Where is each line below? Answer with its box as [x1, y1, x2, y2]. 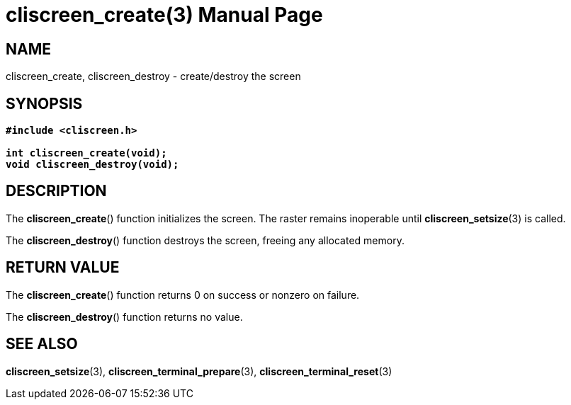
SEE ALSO [6, 335, 78, 353]
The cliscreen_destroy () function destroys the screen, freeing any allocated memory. [6, 234, 405, 246]
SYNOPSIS [6, 94, 83, 113]
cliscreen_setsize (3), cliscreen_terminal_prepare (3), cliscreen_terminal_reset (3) [6, 365, 392, 377]
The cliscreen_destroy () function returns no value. [6, 310, 243, 323]
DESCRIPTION [6, 182, 107, 200]
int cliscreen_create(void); [6, 147, 167, 159]
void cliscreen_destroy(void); [6, 159, 179, 171]
